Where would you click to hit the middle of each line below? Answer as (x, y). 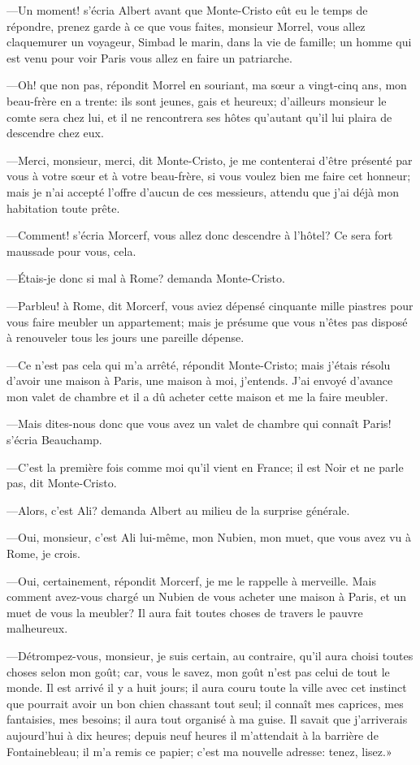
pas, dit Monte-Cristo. (62, 483)
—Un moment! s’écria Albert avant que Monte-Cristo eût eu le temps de (187, 10)
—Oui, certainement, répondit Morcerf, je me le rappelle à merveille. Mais (191, 580)
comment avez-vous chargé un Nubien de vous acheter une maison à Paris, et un (207, 596)
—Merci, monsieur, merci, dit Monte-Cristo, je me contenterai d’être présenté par (210, 160)
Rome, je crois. (43, 553)
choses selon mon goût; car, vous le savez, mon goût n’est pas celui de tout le (198, 671)
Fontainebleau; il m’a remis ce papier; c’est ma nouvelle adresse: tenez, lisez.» (199, 751)
